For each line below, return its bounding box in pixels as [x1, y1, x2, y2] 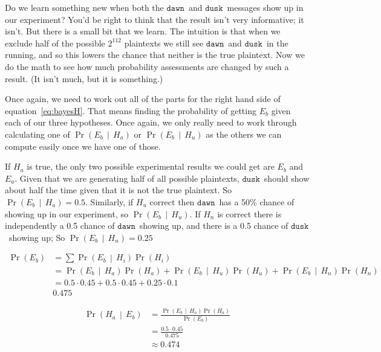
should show [264, 171, 310, 184]
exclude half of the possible [5, 36, 105, 49]
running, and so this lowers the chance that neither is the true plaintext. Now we [5, 48, 305, 61]
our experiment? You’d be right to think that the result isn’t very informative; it [5, 13, 304, 25]
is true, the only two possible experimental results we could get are [27, 160, 275, 173]
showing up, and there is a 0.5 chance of [139, 219, 288, 232]
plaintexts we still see [124, 36, 204, 49]
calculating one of [5, 127, 70, 140]
